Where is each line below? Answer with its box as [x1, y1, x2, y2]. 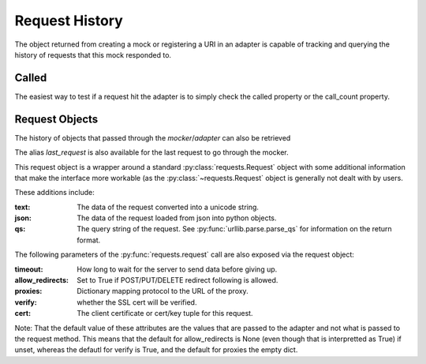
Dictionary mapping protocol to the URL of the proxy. [77, 287, 248, 296]
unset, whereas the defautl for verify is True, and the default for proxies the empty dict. [14, 345, 298, 355]
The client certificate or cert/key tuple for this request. [77, 309, 253, 318]
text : [14, 202, 31, 212]
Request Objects [14, 112, 99, 126]
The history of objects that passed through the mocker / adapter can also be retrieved [14, 133, 291, 142]
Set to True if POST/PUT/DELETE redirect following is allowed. [77, 276, 278, 285]
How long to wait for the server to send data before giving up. [77, 265, 278, 274]
